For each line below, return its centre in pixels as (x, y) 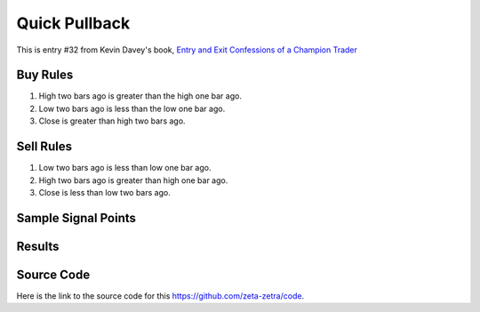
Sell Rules (44, 147)
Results (38, 246)
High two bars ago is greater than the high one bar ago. (140, 96)
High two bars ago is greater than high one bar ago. (133, 180)
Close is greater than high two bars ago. (112, 121)
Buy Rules (45, 75)
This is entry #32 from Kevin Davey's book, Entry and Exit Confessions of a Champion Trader (187, 50)
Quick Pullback (73, 23)
